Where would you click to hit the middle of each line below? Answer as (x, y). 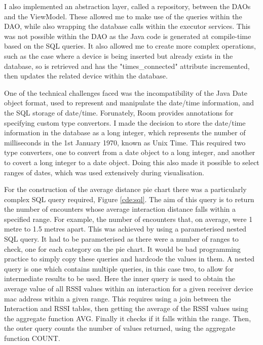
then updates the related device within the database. (86, 76)
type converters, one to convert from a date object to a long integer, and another (130, 152)
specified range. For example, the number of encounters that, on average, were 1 (128, 219)
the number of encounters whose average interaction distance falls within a (120, 209)
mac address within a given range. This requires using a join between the (118, 298)
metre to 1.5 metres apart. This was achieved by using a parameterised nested (125, 229)
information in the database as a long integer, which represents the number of (125, 132)
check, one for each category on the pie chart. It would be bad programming (122, 248)
